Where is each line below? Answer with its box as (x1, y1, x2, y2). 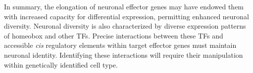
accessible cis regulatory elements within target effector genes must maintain (4, 40, 237, 50)
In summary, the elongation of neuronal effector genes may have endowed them (4, 1, 244, 11)
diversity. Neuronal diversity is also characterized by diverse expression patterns (4, 21, 246, 31)
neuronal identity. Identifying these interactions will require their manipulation (4, 49, 243, 60)
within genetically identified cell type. (4, 59, 118, 70)
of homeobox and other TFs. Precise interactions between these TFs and (4, 30, 223, 40)
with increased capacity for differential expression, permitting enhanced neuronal (4, 11, 249, 21)
